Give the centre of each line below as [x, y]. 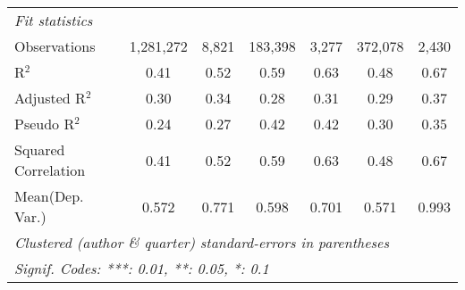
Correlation [50, 170]
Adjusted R [50, 98]
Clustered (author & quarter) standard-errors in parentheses [202, 242]
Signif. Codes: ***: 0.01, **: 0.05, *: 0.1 [142, 268]
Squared [40, 149]
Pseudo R [45, 124]
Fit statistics [54, 20]
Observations [55, 46]
